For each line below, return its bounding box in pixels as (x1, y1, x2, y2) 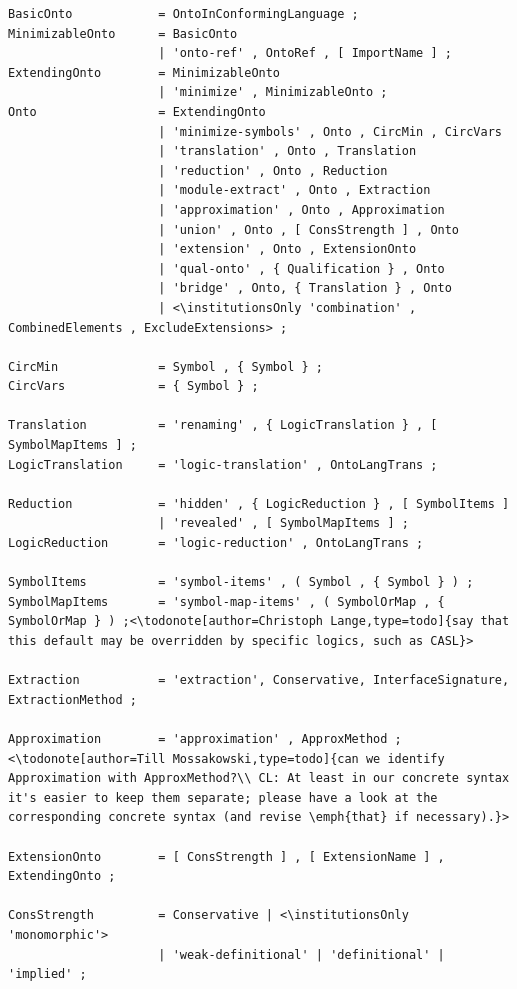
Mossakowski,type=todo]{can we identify (172, 751, 445, 766)
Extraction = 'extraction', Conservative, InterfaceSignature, (8, 673, 510, 688)
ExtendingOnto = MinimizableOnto (8, 65, 281, 80)
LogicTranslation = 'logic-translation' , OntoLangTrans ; (8, 457, 438, 472)
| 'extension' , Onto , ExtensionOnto (158, 242, 417, 257)
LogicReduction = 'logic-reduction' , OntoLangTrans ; (8, 536, 424, 551)
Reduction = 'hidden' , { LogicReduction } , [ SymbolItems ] (8, 496, 510, 511)
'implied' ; (8, 967, 87, 982)
